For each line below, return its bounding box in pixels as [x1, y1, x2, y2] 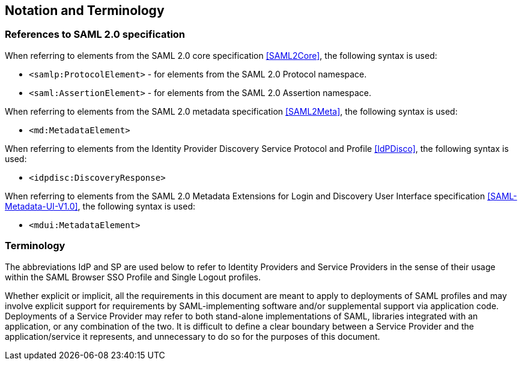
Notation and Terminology [5, 3, 165, 18]
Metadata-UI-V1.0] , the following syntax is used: [5, 201, 196, 211]
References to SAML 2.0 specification [5, 28, 186, 41]
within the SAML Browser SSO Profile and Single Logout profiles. [5, 271, 261, 282]
